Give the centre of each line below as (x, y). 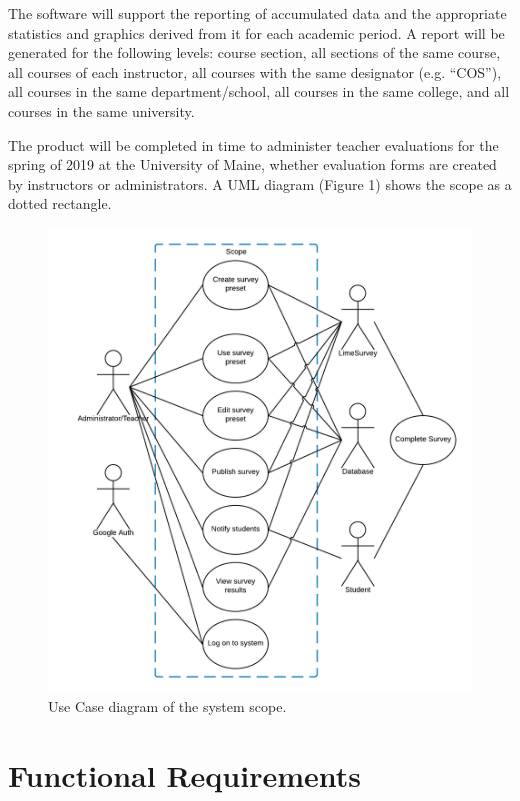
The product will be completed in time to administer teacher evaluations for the (253, 144)
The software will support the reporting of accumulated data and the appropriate (257, 13)
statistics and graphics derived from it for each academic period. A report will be (256, 32)
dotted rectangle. (60, 203)
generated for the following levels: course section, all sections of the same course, (254, 52)
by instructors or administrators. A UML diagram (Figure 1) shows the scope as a (260, 183)
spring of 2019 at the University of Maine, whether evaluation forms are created (252, 164)
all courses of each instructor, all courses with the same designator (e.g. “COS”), (255, 71)
